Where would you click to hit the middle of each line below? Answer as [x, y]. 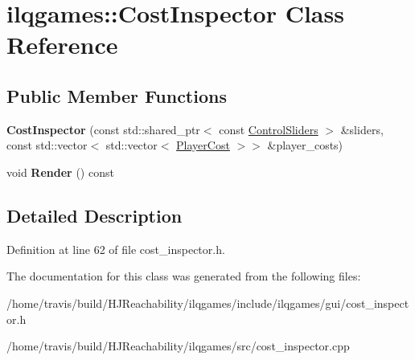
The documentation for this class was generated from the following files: [184, 276]
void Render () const [60, 172]
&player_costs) [305, 145]
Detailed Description [95, 215]
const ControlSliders [269, 129]
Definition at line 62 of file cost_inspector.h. [116, 249]
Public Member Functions [117, 95]
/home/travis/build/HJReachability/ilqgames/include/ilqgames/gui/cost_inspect [208, 303]
